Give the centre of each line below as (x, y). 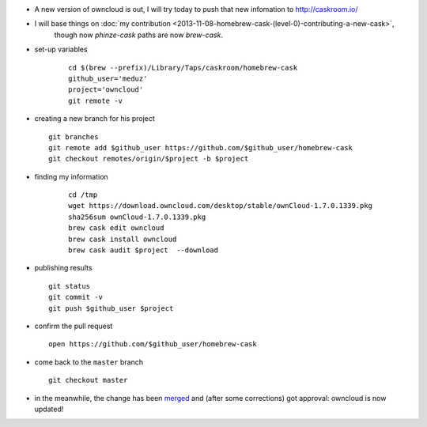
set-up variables (61, 49)
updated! (49, 409)
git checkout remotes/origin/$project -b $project (149, 159)
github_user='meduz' (108, 78)
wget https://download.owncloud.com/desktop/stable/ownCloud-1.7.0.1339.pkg (221, 206)
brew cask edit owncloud (116, 228)
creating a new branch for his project (95, 119)
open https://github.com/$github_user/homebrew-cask (153, 344)
